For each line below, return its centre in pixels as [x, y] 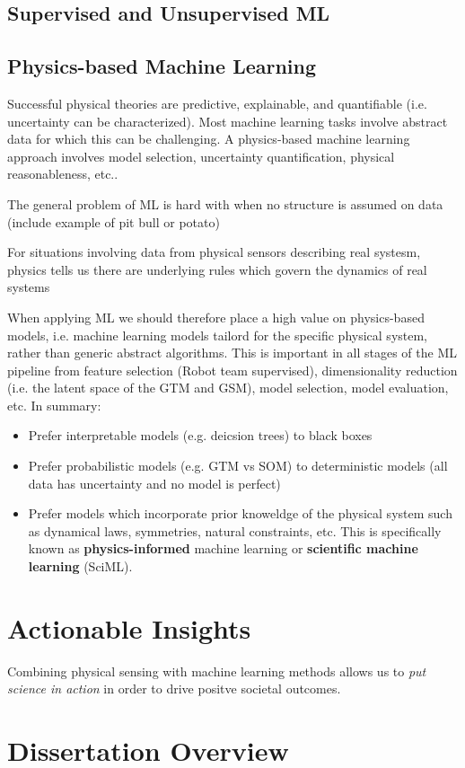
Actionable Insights [129, 627]
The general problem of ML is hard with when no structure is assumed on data [225, 203]
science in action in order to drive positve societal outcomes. [174, 689]
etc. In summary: [54, 405]
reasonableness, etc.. [63, 174]
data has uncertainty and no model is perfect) [154, 483]
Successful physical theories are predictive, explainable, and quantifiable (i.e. [217, 103]
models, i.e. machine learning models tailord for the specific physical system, [218, 335]
